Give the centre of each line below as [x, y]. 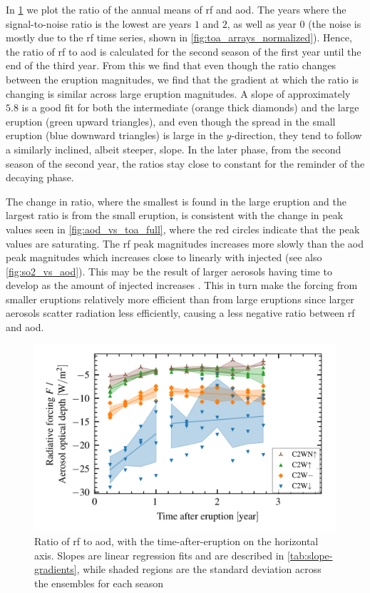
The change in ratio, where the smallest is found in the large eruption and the [176, 201]
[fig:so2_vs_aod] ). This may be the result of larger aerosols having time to [169, 271]
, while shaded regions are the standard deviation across [199, 569]
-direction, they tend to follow [297, 135]
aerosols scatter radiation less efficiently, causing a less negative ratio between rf [180, 313]
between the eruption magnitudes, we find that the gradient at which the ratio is [182, 79]
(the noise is [335, 23]
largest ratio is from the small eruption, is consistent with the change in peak [175, 215]
